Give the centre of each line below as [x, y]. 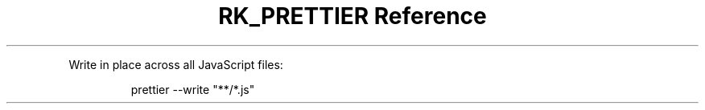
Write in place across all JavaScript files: [176, 64]
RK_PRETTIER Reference [352, 16]
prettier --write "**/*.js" [193, 89]
